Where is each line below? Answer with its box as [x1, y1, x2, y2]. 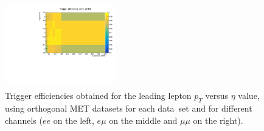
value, [238, 89, 260, 102]
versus [205, 89, 229, 102]
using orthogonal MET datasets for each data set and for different [5, 102, 252, 114]
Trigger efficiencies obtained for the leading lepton [5, 89, 192, 102]
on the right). [193, 113, 243, 126]
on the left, [53, 113, 94, 126]
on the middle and [109, 113, 178, 126]
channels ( [5, 113, 43, 126]
